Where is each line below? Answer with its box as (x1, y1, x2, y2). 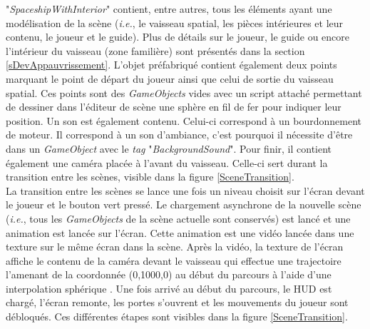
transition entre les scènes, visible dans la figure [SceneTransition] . (6, 169, 294, 184)
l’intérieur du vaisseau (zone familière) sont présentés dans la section (6, 43, 305, 58)
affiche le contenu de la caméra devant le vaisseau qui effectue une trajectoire (6, 253, 341, 268)
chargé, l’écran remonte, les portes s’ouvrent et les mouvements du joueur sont (6, 295, 349, 310)
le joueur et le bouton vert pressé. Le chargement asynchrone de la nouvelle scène (6, 197, 361, 212)
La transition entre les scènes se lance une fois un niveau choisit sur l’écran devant (6, 183, 365, 198)
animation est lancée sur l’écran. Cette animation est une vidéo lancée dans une (6, 225, 354, 240)
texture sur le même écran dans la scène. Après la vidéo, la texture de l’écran (6, 239, 344, 254)
